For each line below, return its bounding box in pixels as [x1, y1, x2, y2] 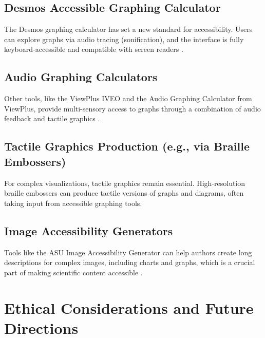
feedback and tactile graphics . [4, 113, 100, 124]
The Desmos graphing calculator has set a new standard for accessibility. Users [4, 24, 253, 34]
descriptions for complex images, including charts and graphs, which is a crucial [4, 257, 255, 268]
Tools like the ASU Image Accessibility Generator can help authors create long [4, 247, 252, 257]
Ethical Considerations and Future [4, 297, 254, 318]
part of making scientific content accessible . [4, 267, 143, 277]
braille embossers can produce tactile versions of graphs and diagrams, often [4, 187, 244, 198]
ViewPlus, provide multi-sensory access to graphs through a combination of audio [4, 103, 261, 114]
